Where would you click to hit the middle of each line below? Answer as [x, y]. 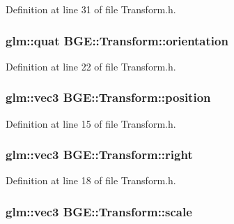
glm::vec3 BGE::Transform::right [99, 155]
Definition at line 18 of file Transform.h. [91, 180]
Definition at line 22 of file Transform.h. [91, 66]
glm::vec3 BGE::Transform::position [108, 97]
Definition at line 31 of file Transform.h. [91, 9]
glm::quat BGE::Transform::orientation [117, 40]
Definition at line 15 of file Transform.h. [91, 123]
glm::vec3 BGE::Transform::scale [99, 211]
